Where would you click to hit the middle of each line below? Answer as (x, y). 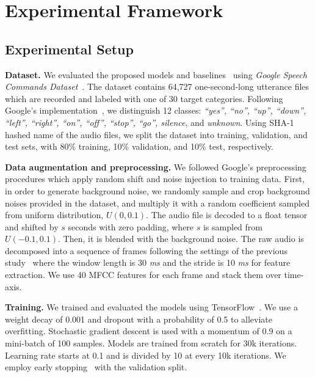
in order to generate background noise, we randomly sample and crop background (157, 190)
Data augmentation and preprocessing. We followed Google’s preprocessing (156, 167)
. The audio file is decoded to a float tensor (227, 215)
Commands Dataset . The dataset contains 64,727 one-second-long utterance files (157, 86)
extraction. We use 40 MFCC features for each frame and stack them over (143, 275)
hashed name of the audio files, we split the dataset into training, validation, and (156, 134)
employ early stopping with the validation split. (96, 367)
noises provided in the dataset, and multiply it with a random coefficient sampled (157, 203)
